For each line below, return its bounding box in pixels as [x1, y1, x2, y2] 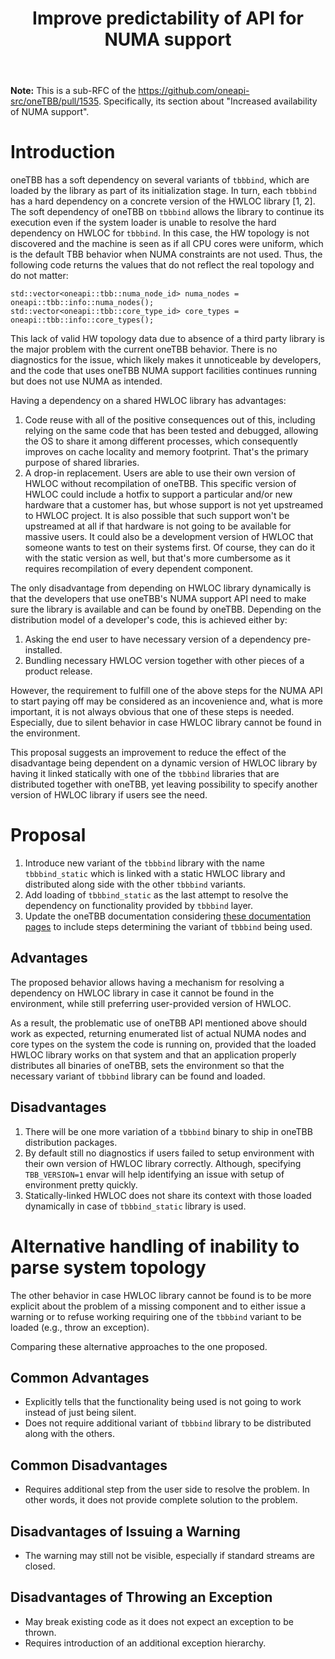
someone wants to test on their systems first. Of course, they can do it [24, 542, 316, 554]
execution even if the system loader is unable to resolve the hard [10, 217, 277, 229]
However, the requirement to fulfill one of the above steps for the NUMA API [10, 685, 323, 697]
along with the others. [24, 1428, 115, 1440]
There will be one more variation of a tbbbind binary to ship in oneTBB [24, 1125, 313, 1137]
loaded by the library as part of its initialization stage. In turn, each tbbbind [10, 185, 317, 197]
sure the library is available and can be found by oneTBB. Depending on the [10, 603, 322, 616]
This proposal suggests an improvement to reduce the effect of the [10, 747, 287, 759]
